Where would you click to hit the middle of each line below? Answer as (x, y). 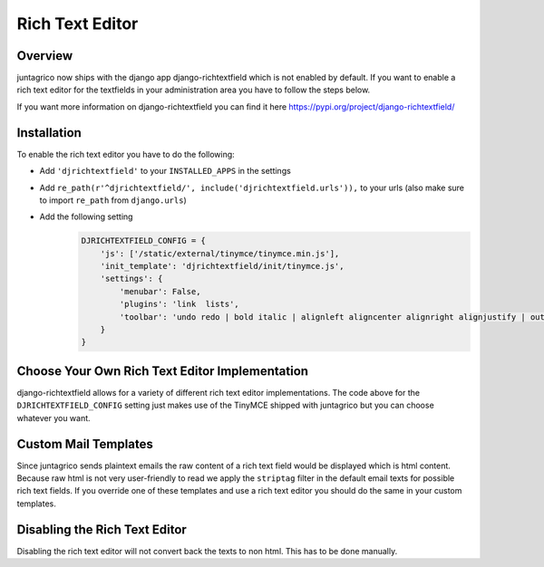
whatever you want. (53, 418)
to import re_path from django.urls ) (113, 200)
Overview (45, 56)
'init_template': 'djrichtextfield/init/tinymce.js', (222, 266)
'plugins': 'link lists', (179, 304)
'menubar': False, (160, 291)
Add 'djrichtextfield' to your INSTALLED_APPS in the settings (165, 171)
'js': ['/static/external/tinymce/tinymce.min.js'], (220, 253)
